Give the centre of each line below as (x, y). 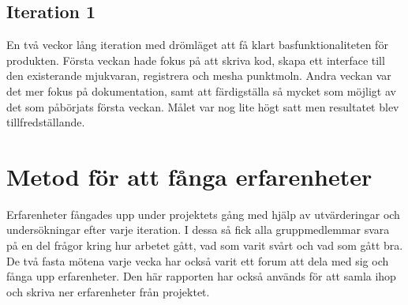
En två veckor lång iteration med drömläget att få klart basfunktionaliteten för (197, 45)
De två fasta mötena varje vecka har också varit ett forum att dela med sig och (198, 260)
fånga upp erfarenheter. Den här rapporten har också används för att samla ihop (201, 276)
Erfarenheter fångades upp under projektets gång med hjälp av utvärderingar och (203, 214)
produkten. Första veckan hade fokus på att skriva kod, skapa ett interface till (196, 60)
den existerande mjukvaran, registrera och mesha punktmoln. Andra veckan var (199, 75)
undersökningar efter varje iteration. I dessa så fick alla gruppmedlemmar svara (198, 230)
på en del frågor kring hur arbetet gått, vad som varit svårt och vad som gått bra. (205, 245)
